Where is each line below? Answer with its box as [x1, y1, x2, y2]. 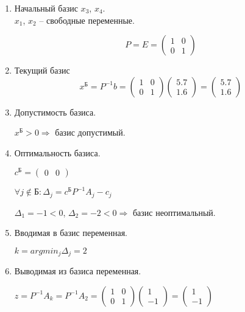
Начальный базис [14, 2, 78, 14]
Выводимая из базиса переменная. [14, 265, 141, 277]
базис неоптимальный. [132, 206, 216, 218]
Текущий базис [14, 64, 70, 77]
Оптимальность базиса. [14, 146, 101, 159]
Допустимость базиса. [14, 105, 96, 118]
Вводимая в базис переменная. [14, 226, 127, 239]
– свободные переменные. [39, 13, 135, 26]
